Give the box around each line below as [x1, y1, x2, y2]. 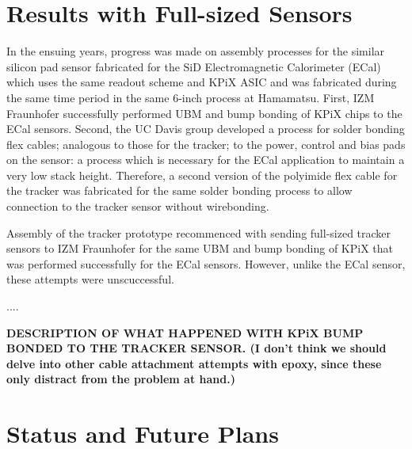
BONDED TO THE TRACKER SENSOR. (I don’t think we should [6, 340, 387, 356]
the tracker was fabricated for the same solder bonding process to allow [6, 182, 353, 199]
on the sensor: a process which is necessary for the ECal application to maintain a [6, 151, 405, 168]
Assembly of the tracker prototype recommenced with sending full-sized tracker [6, 224, 391, 241]
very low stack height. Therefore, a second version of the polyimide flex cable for [6, 166, 398, 183]
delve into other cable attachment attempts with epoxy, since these [6, 355, 382, 371]
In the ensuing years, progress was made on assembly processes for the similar [6, 43, 385, 59]
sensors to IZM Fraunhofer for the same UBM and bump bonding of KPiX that [6, 240, 393, 257]
